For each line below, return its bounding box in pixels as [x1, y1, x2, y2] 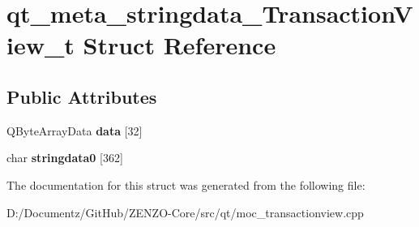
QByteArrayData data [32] [6, 122, 143, 139]
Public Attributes [6, 84, 157, 109]
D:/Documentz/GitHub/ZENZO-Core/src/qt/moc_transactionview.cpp [6, 203, 364, 221]
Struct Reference [83, 28, 276, 62]
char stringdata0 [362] [6, 149, 123, 166]
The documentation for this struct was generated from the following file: [6, 176, 366, 193]
